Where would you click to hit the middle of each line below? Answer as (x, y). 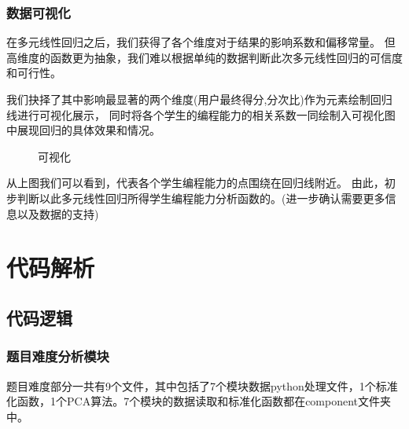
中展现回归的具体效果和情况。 (83, 130)
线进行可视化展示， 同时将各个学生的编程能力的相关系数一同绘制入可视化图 (201, 114)
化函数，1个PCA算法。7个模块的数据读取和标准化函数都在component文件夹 (199, 401)
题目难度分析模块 (58, 356)
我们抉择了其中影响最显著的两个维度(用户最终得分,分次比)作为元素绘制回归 (199, 99)
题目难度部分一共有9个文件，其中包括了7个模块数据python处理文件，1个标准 (202, 385)
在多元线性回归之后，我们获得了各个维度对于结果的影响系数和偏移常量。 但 (201, 42)
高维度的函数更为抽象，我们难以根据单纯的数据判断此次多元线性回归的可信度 (204, 57)
